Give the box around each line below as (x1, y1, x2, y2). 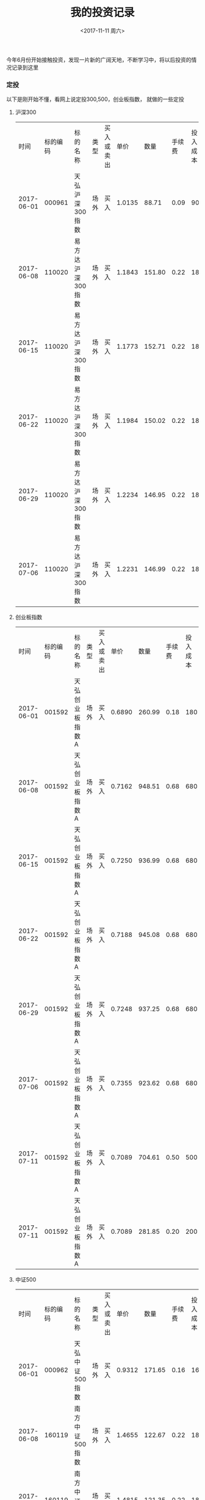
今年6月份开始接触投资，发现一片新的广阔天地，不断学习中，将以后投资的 (6, 56, 192, 63)
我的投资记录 (70, 6, 135, 20)
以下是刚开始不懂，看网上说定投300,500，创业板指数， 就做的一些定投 (6, 95, 184, 103)
